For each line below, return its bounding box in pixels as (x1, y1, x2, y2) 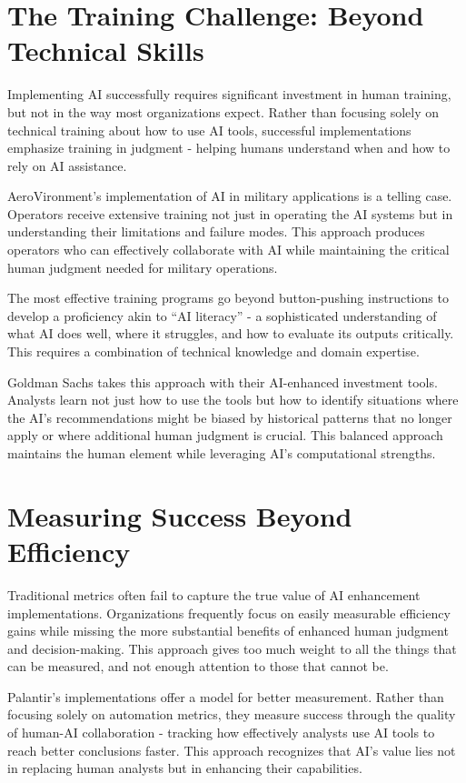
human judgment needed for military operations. (7, 257, 278, 276)
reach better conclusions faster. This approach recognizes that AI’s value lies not (7, 740, 456, 759)
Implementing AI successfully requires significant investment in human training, (7, 85, 451, 104)
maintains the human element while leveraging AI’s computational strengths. (7, 444, 436, 462)
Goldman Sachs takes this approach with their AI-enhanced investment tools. (7, 372, 438, 391)
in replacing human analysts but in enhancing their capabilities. (7, 758, 362, 778)
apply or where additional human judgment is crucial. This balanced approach (7, 426, 443, 445)
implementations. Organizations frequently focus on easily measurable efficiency (7, 603, 451, 622)
